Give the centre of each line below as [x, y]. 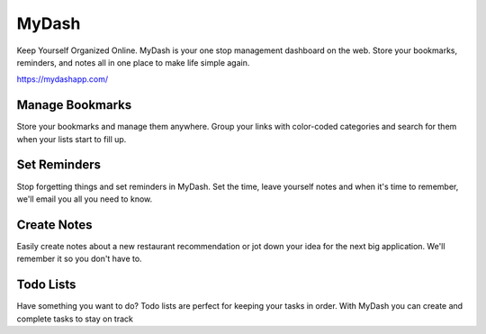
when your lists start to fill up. [72, 139]
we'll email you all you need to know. [85, 199]
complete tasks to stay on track [75, 319]
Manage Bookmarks [74, 105]
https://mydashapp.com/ [63, 79]
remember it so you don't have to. [80, 259]
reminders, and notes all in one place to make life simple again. [133, 62]
